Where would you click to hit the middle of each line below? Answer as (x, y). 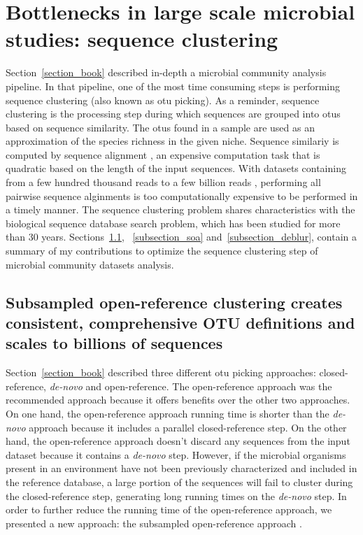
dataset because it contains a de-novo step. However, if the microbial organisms (176, 454)
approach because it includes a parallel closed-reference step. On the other (188, 427)
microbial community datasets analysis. (90, 264)
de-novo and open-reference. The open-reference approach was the (191, 386)
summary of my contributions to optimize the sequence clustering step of (162, 251)
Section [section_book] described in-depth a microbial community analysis (166, 72)
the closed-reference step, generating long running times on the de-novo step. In (176, 495)
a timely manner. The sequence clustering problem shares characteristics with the (180, 209)
